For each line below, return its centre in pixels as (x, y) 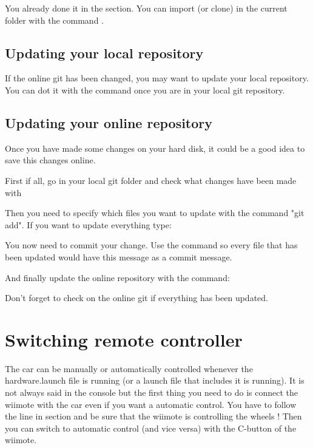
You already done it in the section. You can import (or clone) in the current (146, 8)
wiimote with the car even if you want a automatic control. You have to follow (151, 404)
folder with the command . (54, 20)
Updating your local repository (104, 53)
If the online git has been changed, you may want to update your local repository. (157, 78)
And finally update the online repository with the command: (117, 277)
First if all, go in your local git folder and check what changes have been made (151, 180)
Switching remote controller (124, 339)
